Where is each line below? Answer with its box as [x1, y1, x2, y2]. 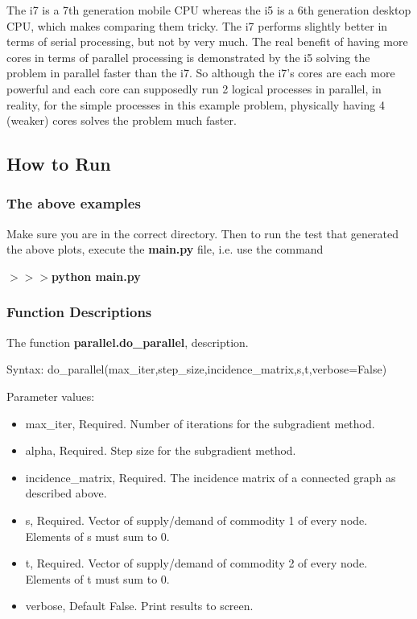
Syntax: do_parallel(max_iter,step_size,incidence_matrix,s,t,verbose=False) [6, 361, 387, 378]
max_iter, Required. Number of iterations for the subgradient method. [25, 415, 375, 431]
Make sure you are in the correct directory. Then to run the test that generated [6, 225, 398, 241]
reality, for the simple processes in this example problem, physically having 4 [6, 96, 386, 113]
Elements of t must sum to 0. [25, 570, 170, 587]
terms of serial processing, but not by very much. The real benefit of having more [6, 33, 408, 50]
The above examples [6, 193, 141, 213]
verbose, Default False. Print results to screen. [25, 597, 254, 614]
